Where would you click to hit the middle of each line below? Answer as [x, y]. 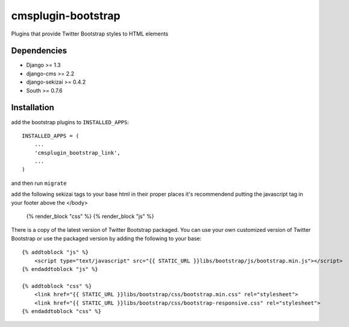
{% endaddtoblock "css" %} [62, 311]
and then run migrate [39, 183]
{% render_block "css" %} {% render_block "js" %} [90, 216]
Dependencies [39, 51]
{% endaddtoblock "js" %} [60, 269]
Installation [33, 107]
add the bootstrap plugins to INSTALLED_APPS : [70, 122]
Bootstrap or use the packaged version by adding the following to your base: [106, 238]
